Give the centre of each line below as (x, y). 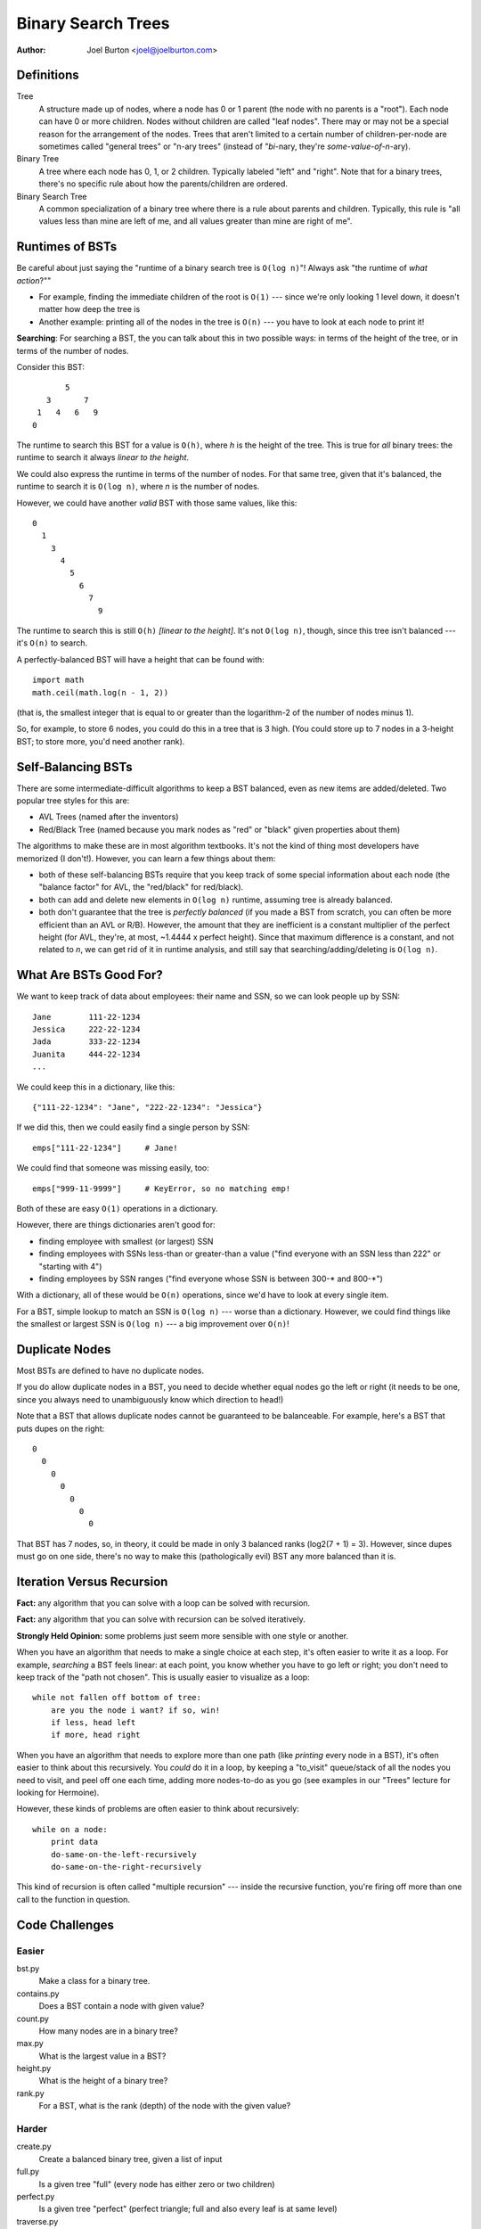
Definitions (48, 75)
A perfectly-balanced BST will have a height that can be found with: (140, 659)
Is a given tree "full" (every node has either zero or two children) (157, 2184)
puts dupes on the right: (61, 1428)
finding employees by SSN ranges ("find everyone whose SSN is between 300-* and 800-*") (211, 1279)
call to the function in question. (73, 1899)
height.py (34, 2069)
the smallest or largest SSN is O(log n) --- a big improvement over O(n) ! (153, 1324)
